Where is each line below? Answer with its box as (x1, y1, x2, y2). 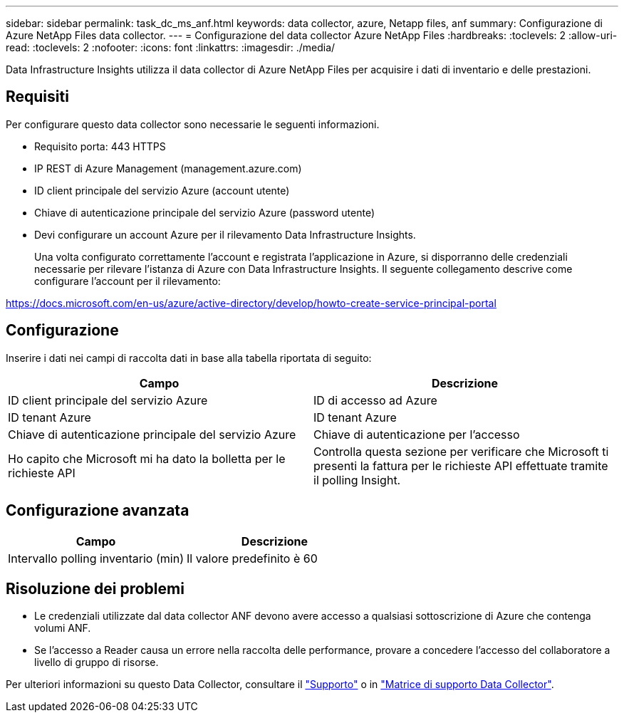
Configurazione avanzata (6, 501, 189, 520)
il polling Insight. (313, 472, 401, 487)
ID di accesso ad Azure (313, 392, 437, 407)
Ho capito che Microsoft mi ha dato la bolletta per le (8, 451, 286, 466)
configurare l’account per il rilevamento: (34, 274, 221, 287)
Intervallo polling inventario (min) (8, 551, 184, 566)
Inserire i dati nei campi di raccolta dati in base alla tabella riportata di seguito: (6, 351, 372, 364)
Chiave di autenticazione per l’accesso (313, 427, 520, 442)
